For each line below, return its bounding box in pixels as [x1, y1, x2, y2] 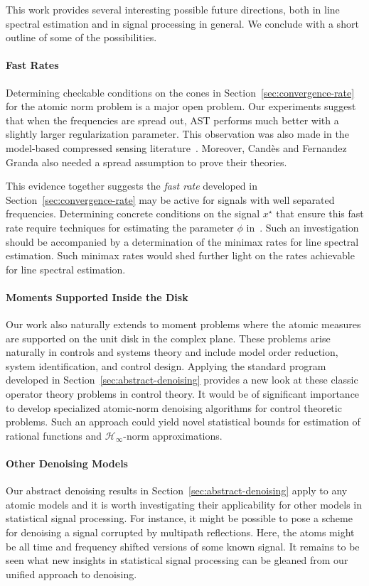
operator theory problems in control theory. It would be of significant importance [6, 386, 360, 401]
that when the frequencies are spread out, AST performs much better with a [6, 112, 339, 127]
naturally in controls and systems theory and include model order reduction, [6, 344, 338, 359]
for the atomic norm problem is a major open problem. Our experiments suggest [6, 99, 356, 114]
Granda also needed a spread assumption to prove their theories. [6, 154, 287, 169]
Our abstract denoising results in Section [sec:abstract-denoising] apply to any [6, 483, 348, 498]
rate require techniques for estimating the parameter [6, 219, 234, 234]
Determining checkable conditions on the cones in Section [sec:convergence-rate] [6, 85, 355, 99]
